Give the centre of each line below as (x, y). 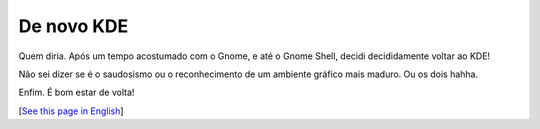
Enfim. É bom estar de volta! (76, 92)
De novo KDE (73, 26)
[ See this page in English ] (71, 111)
